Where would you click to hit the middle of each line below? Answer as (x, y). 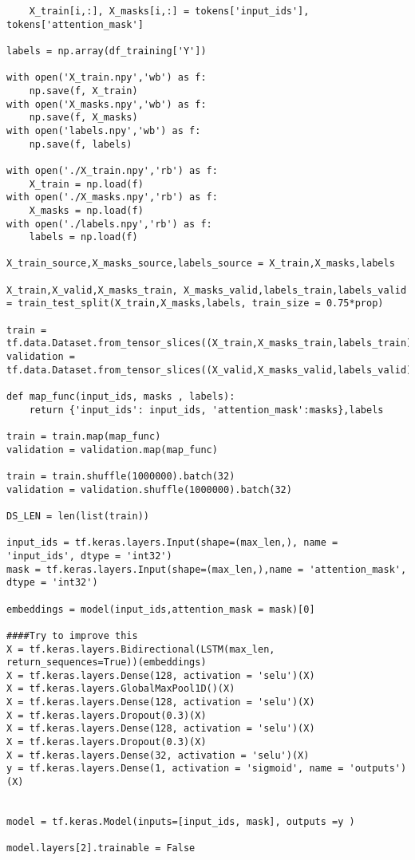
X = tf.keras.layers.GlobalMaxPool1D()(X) (121, 689)
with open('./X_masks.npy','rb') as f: (112, 197)
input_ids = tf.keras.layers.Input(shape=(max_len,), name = (172, 543)
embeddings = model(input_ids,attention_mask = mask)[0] (161, 609)
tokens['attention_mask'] (75, 24)
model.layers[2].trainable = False (101, 848)
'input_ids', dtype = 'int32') (89, 556)
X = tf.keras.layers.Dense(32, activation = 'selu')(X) (158, 755)
